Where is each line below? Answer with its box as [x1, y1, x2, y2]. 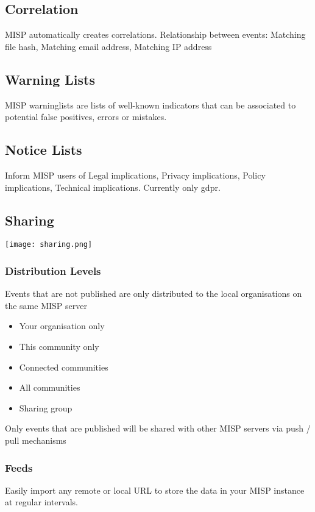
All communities [19, 381, 80, 394]
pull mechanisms [5, 434, 66, 446]
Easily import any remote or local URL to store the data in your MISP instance [5, 483, 305, 496]
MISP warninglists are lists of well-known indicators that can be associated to [5, 98, 296, 111]
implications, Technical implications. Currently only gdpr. [5, 180, 221, 193]
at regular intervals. [5, 496, 78, 508]
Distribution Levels [5, 263, 101, 278]
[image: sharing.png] [5, 240, 93, 249]
